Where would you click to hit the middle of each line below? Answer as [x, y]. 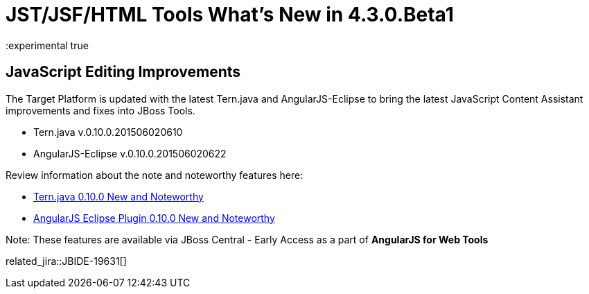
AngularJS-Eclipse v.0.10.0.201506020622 [130, 153]
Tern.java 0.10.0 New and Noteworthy [118, 196]
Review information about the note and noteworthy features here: [155, 175]
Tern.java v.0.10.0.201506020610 [108, 132]
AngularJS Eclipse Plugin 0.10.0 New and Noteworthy [154, 218]
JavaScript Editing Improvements [123, 72]
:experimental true [47, 45]
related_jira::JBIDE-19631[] [66, 261]
